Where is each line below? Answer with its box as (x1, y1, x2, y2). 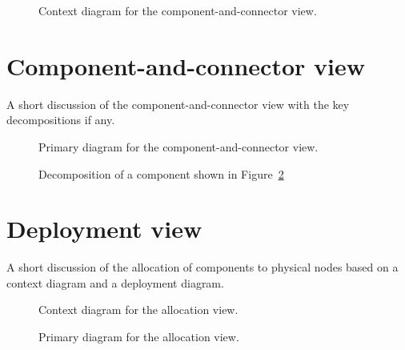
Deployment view (6, 212, 202, 245)
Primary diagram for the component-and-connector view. (38, 138, 319, 155)
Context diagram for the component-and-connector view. (38, 2, 317, 18)
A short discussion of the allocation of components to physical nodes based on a (6, 259, 399, 276)
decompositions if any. (6, 111, 115, 128)
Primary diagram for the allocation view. (38, 328, 239, 344)
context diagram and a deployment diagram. (6, 274, 224, 291)
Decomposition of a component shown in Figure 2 (38, 165, 284, 182)
